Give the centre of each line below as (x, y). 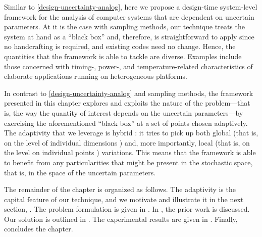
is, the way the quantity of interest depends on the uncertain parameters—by (124, 112)
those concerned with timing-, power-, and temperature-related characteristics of (128, 66)
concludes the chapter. (39, 229)
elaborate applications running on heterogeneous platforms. (96, 76)
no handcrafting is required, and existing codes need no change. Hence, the (120, 46)
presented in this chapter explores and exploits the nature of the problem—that (127, 103)
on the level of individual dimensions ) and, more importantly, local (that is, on (127, 142)
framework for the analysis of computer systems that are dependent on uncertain (129, 16)
